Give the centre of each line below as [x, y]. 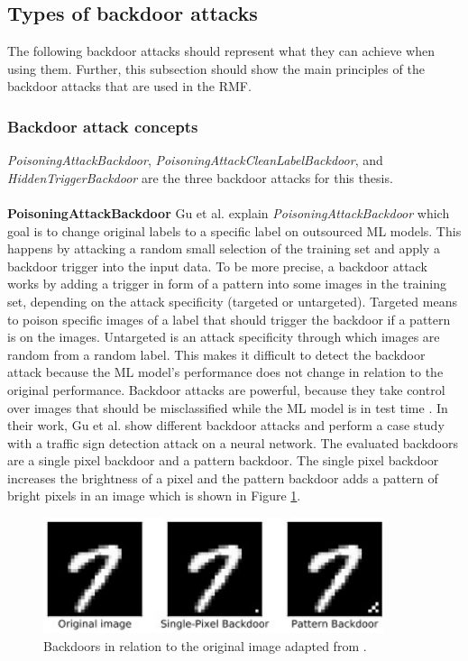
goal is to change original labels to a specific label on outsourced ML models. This [234, 230]
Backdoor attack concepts [103, 126]
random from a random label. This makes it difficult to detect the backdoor [216, 354]
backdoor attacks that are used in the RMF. [129, 86]
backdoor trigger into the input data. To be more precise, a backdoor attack [217, 266]
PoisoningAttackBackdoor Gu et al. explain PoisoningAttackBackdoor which [229, 212]
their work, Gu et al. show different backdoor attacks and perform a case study [226, 425]
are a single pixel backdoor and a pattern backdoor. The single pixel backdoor [223, 460]
